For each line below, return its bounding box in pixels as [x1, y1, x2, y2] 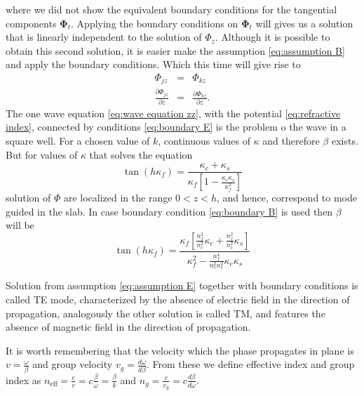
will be [6, 218, 34, 232]
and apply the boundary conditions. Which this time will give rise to [6, 57, 301, 72]
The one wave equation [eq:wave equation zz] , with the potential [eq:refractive [6, 105, 341, 120]
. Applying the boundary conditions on [71, 15, 238, 30]
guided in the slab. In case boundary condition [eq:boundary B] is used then [6, 204, 333, 218]
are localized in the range [63, 190, 173, 205]
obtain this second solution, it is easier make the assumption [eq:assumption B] [6, 43, 345, 58]
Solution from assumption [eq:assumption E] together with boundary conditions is [6, 278, 358, 293]
